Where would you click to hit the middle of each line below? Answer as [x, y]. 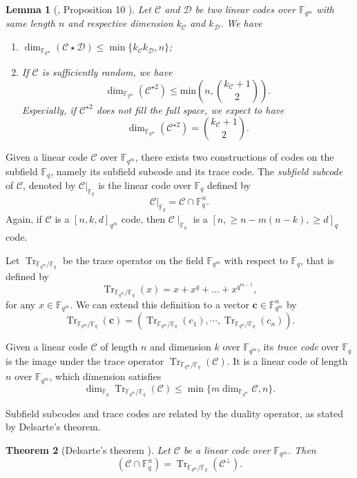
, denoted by [49, 185]
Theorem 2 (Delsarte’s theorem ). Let [88, 449]
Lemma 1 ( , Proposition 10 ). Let [79, 9]
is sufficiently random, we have [107, 71]
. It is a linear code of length [287, 360]
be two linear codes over [245, 9]
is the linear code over [145, 185]
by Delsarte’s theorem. [53, 427]
